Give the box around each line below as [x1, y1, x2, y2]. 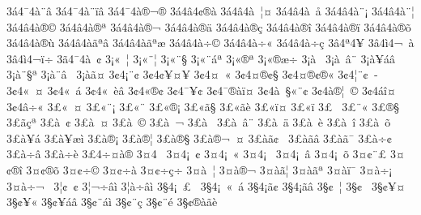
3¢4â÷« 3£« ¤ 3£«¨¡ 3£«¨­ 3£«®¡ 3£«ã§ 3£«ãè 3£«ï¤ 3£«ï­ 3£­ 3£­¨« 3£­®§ [6, 97, 399, 114]
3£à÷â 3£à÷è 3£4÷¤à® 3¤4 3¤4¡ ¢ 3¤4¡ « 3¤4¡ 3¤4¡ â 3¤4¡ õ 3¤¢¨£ [6, 145, 387, 162]
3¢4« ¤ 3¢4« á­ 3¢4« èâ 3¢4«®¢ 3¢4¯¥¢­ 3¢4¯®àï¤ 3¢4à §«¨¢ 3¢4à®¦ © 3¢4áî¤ [6, 81, 396, 98]
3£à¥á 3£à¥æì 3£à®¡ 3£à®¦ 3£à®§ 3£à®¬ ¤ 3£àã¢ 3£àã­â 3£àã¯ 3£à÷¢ [6, 129, 392, 146]
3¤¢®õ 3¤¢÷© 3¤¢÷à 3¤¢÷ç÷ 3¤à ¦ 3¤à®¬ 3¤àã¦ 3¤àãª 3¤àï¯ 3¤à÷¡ [26, 161, 393, 178]
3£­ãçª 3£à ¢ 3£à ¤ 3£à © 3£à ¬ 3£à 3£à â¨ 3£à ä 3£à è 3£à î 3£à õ [6, 114, 391, 131]
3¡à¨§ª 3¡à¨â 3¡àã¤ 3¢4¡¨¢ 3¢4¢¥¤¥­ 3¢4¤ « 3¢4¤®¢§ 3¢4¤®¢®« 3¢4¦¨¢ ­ [6, 66, 378, 83]
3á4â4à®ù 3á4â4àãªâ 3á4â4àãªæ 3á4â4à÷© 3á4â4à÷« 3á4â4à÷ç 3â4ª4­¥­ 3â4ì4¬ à [6, 34, 415, 51]
